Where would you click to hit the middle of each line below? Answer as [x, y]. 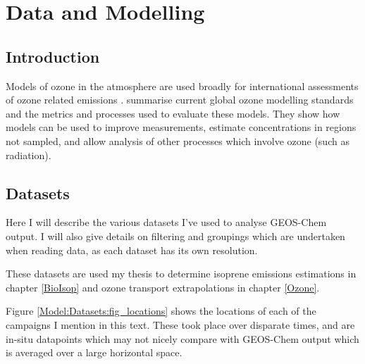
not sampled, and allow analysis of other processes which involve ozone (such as [178, 140]
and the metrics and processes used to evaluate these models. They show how [173, 113]
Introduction [53, 56]
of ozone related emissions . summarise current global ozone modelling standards [180, 100]
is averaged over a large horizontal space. [94, 352]
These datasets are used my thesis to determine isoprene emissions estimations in [181, 274]
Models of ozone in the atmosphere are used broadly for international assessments [182, 86]
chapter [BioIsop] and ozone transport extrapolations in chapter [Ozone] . [163, 287]
